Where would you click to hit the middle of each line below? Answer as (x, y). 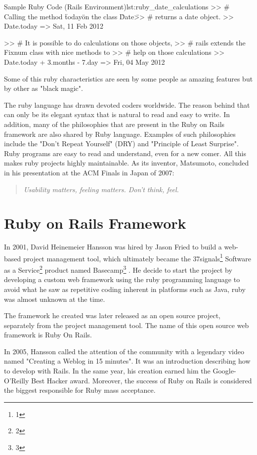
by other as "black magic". (43, 88)
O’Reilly (17, 380)
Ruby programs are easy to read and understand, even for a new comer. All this (125, 153)
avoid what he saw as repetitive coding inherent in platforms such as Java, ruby (125, 289)
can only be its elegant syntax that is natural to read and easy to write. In (117, 114)
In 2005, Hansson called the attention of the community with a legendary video (124, 351)
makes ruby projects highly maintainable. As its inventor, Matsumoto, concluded (127, 163)
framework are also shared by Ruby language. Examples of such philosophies (120, 134)
